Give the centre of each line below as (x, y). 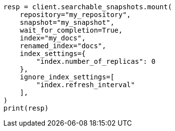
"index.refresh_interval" (86, 85)
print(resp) (26, 108)
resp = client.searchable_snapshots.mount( (88, 7)
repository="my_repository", (75, 15)
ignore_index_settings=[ (67, 77)
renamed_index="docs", (63, 46)
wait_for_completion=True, (71, 30)
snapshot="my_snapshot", (67, 22)
